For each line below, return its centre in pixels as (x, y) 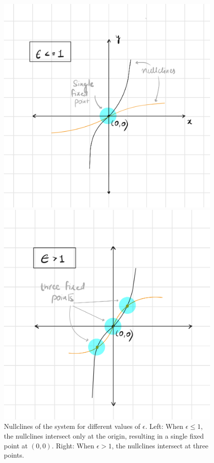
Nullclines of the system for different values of (72, 426)
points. (14, 455)
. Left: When (164, 426)
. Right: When (73, 445)
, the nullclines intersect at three (160, 445)
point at (16, 445)
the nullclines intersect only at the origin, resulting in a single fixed (104, 436)
